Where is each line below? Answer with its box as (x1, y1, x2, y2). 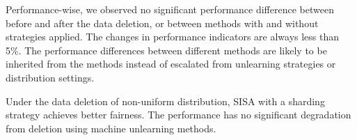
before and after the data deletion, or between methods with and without (6, 15, 319, 30)
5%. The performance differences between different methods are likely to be (6, 42, 327, 57)
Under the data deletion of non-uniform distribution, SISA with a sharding (6, 93, 325, 108)
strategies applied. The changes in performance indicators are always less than (6, 29, 340, 44)
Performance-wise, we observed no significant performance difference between (6, 2, 334, 16)
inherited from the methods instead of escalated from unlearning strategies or (6, 56, 336, 71)
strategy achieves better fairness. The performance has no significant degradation (6, 107, 351, 122)
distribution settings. (6, 70, 95, 84)
